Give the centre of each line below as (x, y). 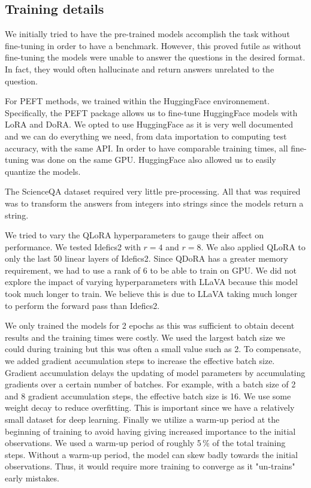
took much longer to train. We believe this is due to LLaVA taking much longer (151, 294)
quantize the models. (43, 171)
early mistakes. (32, 478)
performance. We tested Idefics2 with (73, 246)
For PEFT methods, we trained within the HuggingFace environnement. (137, 101)
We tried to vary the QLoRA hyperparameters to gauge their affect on (134, 235)
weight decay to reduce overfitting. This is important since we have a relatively (150, 407)
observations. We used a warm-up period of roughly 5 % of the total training (145, 443)
